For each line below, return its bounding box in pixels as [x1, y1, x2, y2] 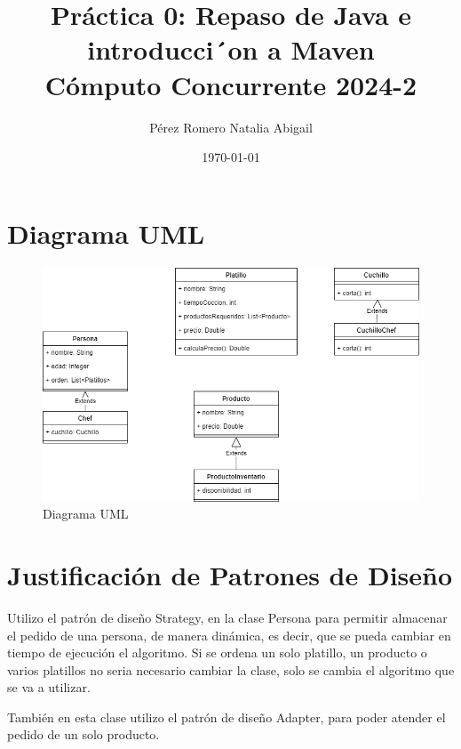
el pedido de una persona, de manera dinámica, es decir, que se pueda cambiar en [7, 625, 451, 644]
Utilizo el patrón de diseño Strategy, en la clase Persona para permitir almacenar [7, 608, 448, 626]
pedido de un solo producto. [7, 725, 160, 744]
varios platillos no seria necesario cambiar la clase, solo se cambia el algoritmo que [7, 660, 455, 679]
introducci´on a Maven [87, 31, 375, 68]
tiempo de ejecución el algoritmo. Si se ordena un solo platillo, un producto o [7, 643, 427, 662]
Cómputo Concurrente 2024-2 [44, 66, 417, 102]
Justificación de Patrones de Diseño [7, 556, 453, 592]
